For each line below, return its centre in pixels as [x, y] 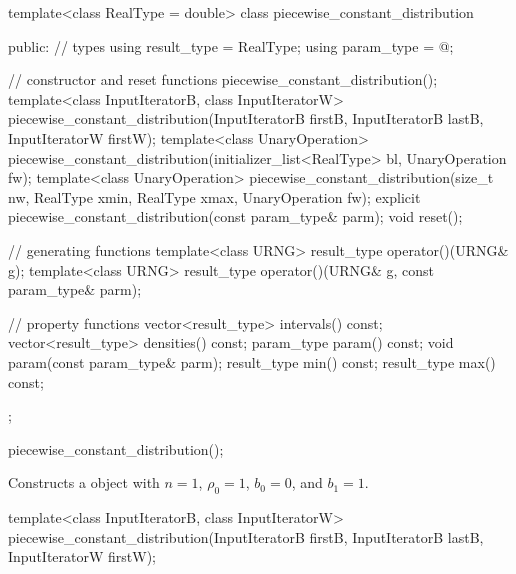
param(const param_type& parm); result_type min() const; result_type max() [252, 361]
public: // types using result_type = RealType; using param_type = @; [231, 45]
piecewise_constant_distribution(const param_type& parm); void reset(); [235, 216]
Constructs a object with [84, 482]
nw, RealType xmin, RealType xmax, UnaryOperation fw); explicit [214, 196]
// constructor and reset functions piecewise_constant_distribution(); [223, 79]
